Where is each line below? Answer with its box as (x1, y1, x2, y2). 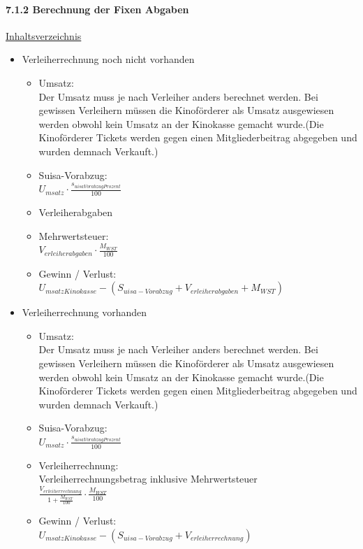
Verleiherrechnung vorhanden (22, 305, 147, 320)
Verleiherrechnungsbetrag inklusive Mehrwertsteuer (38, 471, 258, 486)
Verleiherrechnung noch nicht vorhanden (22, 52, 195, 66)
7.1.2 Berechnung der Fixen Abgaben (6, 1, 189, 16)
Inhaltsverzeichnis (6, 28, 82, 43)
